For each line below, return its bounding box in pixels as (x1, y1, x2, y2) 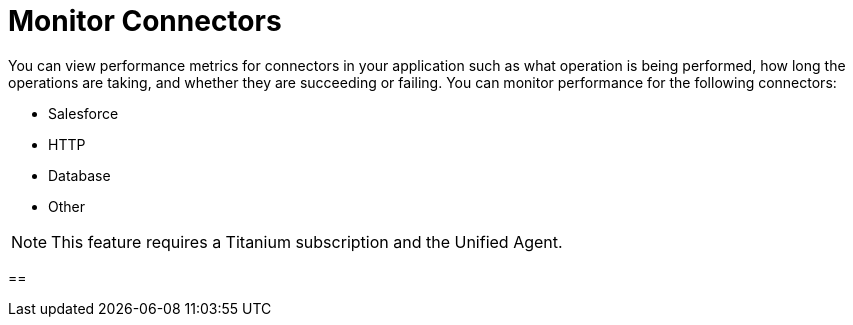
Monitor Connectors (8, 4, 282, 38)
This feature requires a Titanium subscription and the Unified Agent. (51, 231, 563, 252)
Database (48, 166, 111, 184)
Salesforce (48, 104, 119, 122)
